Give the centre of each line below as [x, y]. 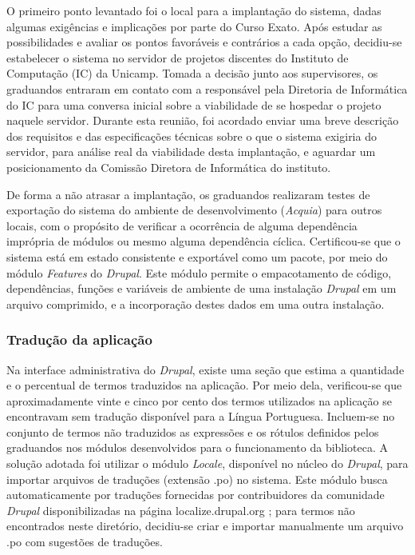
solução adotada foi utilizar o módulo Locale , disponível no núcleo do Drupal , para [207, 463]
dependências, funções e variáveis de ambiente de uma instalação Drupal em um [202, 288]
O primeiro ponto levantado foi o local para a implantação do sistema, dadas [194, 10]
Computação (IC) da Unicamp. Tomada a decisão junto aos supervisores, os [192, 73]
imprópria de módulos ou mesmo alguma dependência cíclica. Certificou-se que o [204, 241]
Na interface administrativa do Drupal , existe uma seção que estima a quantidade [206, 369]
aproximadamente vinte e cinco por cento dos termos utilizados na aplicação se [199, 400]
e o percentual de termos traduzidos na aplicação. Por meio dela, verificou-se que [204, 385]
